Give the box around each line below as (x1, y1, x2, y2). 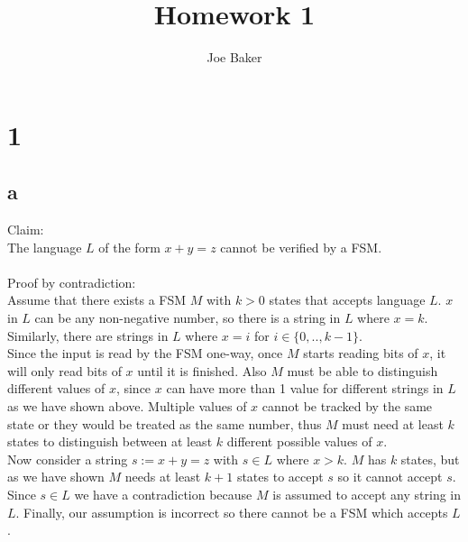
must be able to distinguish (287, 361, 438, 380)
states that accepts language (269, 290, 426, 309)
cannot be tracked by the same (262, 397, 433, 416)
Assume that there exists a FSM (7, 290, 187, 309)
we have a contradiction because (74, 485, 252, 504)
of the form (98, 237, 161, 256)
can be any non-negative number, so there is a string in (34, 308, 341, 327)
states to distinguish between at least (7, 432, 213, 451)
